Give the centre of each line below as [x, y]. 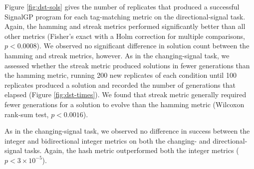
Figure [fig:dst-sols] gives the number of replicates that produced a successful [122, 6]
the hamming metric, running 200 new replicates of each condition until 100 [121, 75]
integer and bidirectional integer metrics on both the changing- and [108, 140]
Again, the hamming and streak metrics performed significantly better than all [125, 26]
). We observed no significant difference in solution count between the [143, 46]
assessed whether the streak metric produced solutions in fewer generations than [127, 65]
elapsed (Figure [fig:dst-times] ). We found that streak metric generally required [126, 94]
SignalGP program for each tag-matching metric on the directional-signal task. [125, 16]
